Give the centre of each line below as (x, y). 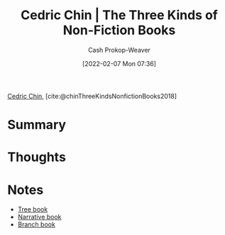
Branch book (36, 224)
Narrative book (39, 217)
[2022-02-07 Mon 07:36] (119, 63)
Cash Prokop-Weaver (119, 50)
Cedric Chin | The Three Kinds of (119, 15)
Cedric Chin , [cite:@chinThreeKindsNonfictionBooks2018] (92, 96)
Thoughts (37, 157)
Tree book (33, 209)
